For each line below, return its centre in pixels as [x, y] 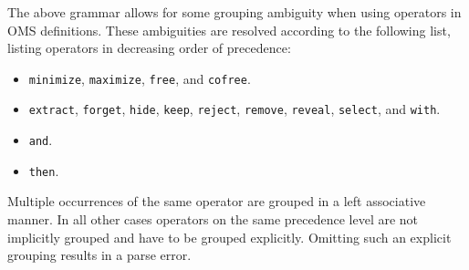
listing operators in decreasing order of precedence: [149, 48]
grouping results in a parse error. [99, 255]
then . [44, 170]
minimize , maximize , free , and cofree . [140, 78]
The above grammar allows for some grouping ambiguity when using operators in [234, 12]
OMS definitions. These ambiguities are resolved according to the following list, [229, 30]
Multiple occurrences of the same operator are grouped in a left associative [217, 201]
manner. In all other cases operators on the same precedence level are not [213, 219]
